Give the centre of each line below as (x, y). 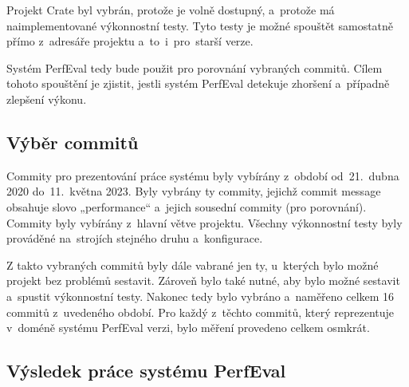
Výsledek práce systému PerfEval (146, 371)
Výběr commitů (73, 142)
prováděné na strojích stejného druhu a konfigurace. (135, 238)
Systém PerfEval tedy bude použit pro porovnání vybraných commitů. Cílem (195, 67)
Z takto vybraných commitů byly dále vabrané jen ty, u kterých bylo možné (193, 265)
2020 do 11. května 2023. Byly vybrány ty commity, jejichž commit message (194, 191)
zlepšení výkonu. (47, 99)
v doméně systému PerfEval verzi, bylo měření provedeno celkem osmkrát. (188, 328)
